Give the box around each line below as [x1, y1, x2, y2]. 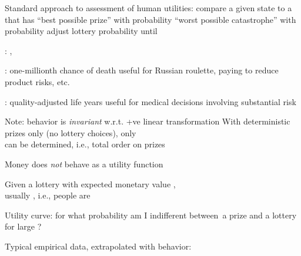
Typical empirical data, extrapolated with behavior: [5, 240, 192, 252]
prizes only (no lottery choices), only [5, 126, 136, 139]
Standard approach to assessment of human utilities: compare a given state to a [5, 2, 292, 14]
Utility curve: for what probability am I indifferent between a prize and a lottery [5, 208, 297, 221]
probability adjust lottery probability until [5, 25, 158, 37]
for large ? [5, 220, 42, 233]
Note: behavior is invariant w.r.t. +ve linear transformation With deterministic [5, 115, 290, 127]
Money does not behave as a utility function [5, 157, 163, 170]
